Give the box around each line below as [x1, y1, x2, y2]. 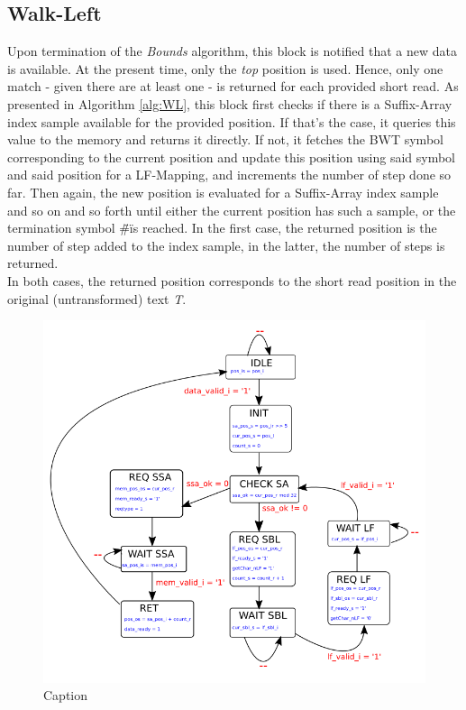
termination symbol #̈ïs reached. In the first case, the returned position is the [7, 218, 437, 237]
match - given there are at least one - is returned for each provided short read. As [7, 77, 459, 96]
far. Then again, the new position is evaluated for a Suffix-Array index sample [7, 182, 439, 201]
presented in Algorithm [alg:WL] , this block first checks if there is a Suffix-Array [7, 94, 452, 113]
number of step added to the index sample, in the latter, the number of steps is [7, 235, 445, 254]
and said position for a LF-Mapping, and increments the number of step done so [7, 165, 452, 184]
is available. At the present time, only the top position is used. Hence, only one [7, 59, 443, 78]
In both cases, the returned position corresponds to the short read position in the [7, 271, 457, 290]
